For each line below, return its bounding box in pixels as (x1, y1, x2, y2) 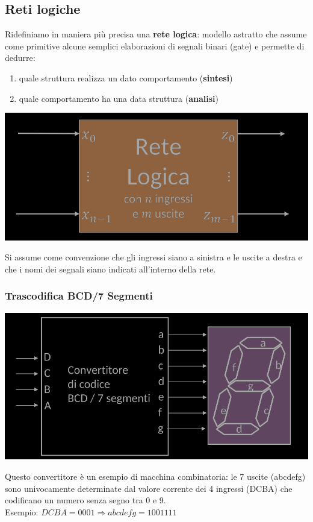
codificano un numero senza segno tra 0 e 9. (5, 494, 166, 506)
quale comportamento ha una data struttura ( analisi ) (19, 92, 218, 104)
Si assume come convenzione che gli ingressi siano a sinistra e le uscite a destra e (5, 251, 302, 263)
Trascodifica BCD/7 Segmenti (5, 288, 153, 303)
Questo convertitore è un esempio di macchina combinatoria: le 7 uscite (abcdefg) (5, 470, 306, 482)
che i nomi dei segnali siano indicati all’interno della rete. (5, 262, 216, 275)
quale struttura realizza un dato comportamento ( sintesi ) (19, 71, 233, 84)
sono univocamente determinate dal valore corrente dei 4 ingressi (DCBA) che (5, 482, 293, 494)
